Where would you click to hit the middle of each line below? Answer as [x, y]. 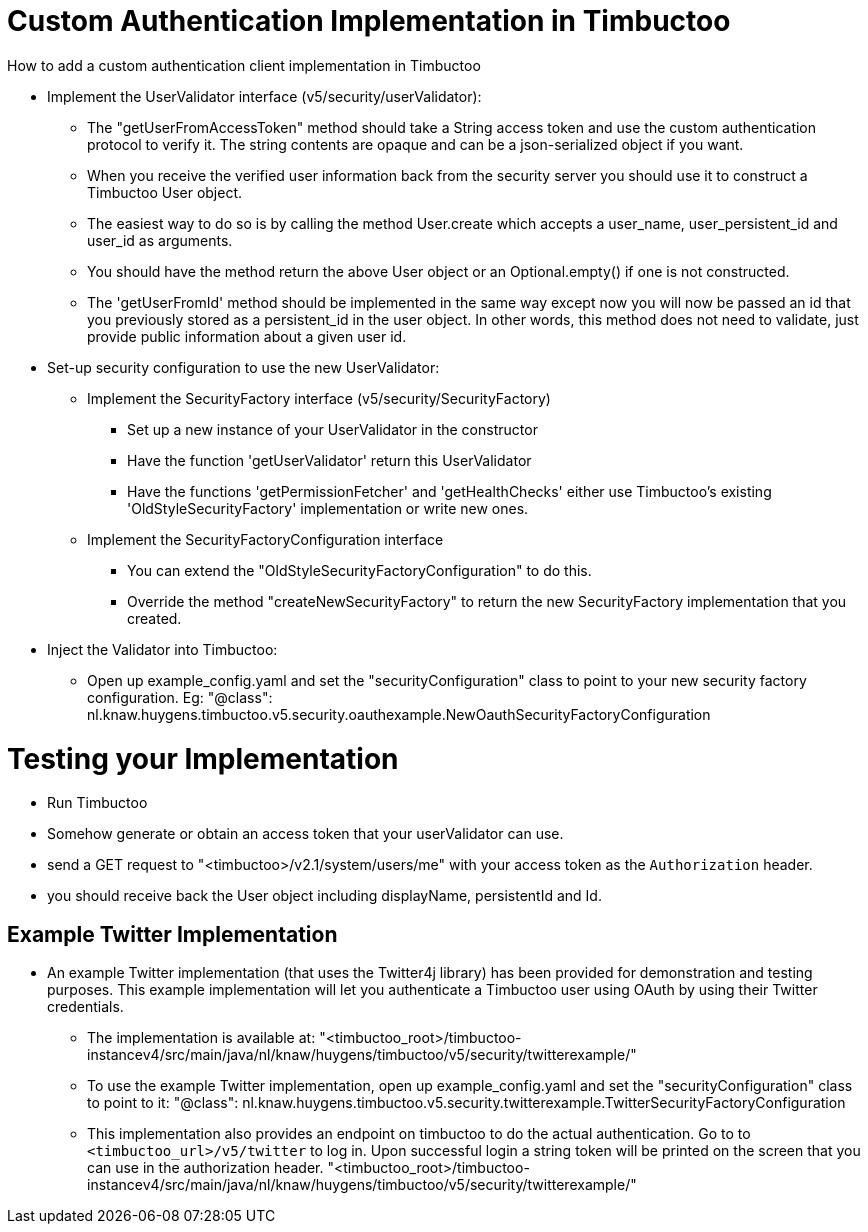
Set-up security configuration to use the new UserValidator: [243, 367]
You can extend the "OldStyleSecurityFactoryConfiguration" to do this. [359, 570]
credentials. [85, 1007]
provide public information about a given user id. [247, 336]
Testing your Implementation [203, 758]
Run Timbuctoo [97, 803]
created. [154, 618]
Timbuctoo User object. [165, 192]
